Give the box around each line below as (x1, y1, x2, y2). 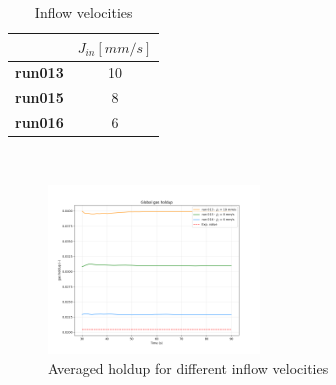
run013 (15, 62, 64, 83)
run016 (15, 112, 64, 133)
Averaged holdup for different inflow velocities (48, 358, 329, 378)
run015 (15, 87, 64, 108)
